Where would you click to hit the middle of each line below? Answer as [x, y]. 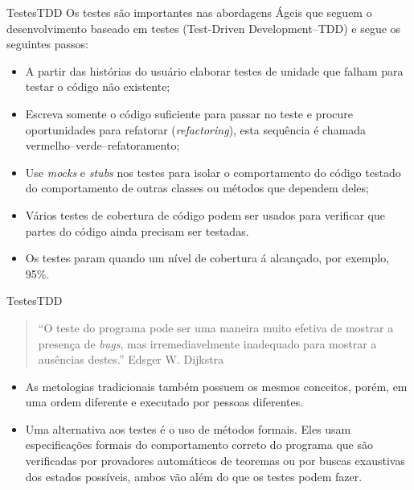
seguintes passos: [47, 44]
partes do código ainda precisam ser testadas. [137, 231]
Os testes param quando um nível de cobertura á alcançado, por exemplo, [207, 258]
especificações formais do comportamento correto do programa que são [199, 445]
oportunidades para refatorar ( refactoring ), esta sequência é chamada [196, 129]
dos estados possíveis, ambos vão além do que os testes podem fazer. [194, 476]
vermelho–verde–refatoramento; [102, 145]
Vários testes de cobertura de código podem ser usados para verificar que [205, 214]
